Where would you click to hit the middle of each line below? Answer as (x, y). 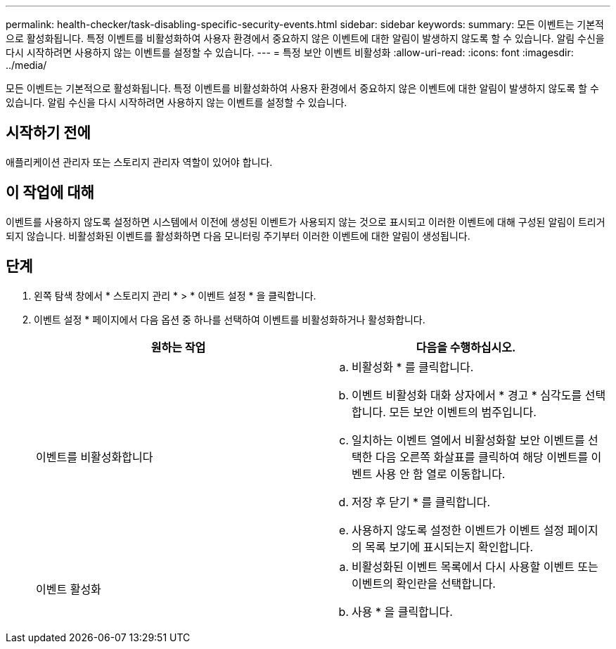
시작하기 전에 (48, 133)
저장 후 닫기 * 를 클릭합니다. (421, 502)
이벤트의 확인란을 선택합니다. (424, 583)
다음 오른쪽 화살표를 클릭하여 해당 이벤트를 (482, 457)
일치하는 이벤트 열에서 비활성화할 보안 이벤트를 (468, 440)
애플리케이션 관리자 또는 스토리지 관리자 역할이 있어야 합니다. (139, 162)
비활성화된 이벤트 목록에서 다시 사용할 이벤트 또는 (475, 566)
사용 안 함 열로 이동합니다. (440, 474)
